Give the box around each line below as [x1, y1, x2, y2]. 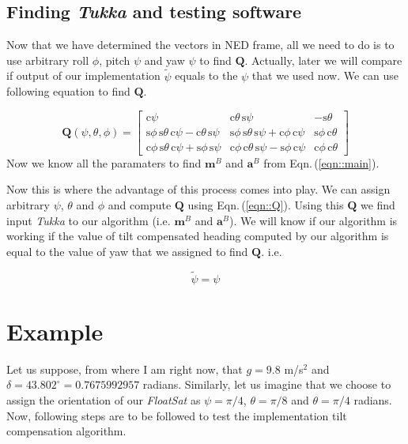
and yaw [144, 51, 185, 68]
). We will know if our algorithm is [229, 212, 398, 228]
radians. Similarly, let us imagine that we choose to [142, 376, 391, 393]
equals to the [175, 67, 238, 84]
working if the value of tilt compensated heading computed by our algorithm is [6, 228, 389, 244]
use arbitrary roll [6, 51, 89, 68]
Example [6, 314, 104, 347]
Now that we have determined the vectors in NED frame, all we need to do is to [6, 36, 395, 53]
